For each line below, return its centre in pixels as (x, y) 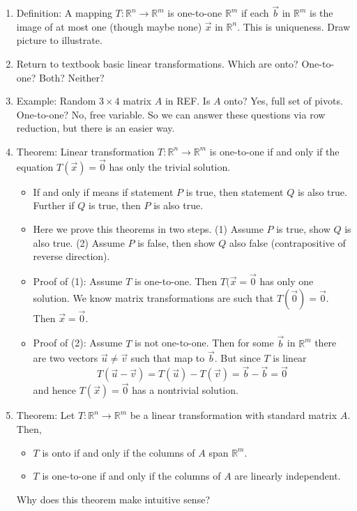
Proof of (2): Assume (78, 343)
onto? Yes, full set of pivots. (283, 101)
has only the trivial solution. (170, 166)
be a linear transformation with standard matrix (234, 415)
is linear (290, 358)
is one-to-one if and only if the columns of (131, 476)
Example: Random (56, 101)
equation (35, 166)
